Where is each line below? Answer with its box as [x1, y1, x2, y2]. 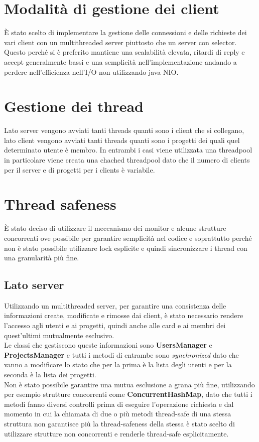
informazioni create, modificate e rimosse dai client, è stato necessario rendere [4, 310, 243, 321]
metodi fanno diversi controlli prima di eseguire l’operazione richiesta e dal [4, 398, 234, 409]
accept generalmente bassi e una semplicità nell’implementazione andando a [4, 56, 237, 67]
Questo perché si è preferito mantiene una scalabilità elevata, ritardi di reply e [4, 47, 245, 57]
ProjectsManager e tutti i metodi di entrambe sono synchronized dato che [4, 349, 239, 360]
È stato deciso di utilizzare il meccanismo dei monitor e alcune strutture [4, 223, 226, 233]
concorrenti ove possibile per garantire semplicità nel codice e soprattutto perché [4, 232, 252, 243]
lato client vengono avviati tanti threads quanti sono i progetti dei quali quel [4, 134, 240, 145]
